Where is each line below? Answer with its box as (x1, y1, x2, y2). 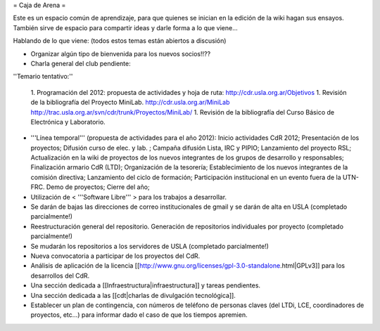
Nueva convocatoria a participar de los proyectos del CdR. (30, 252, 201, 260)
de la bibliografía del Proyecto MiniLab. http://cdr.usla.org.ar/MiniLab (30, 98, 230, 107)
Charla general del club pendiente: (30, 59, 131, 67)
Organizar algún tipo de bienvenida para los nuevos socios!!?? (30, 49, 211, 58)
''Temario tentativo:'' (13, 72, 73, 81)
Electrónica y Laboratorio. (30, 117, 106, 126)
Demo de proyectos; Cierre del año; (46, 183, 151, 191)
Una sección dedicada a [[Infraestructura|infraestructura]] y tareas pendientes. (30, 281, 260, 290)
